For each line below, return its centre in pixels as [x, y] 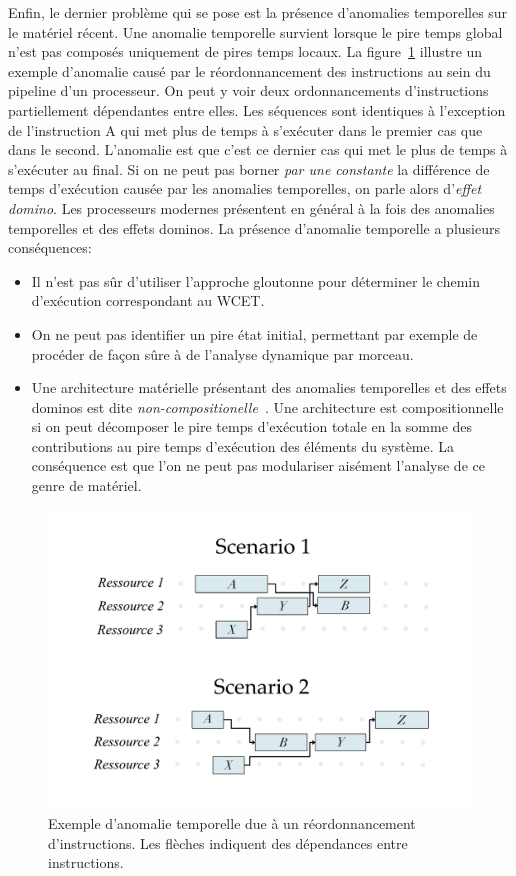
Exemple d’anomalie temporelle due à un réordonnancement [232, 823]
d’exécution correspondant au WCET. [148, 300]
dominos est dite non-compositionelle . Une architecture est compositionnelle [267, 406]
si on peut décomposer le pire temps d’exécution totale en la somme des [252, 426]
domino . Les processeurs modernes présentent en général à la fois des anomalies [251, 207]
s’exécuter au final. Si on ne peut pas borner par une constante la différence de [249, 168]
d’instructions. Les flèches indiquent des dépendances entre [228, 842]
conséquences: [50, 247]
